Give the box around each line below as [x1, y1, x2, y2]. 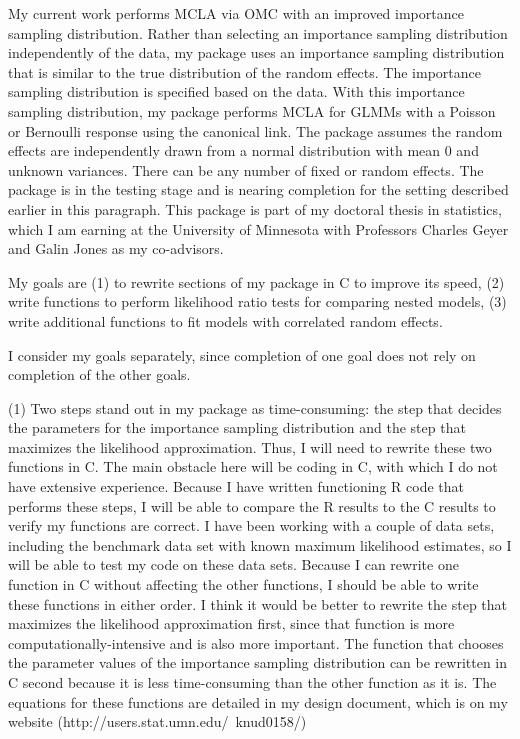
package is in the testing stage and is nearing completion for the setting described [8, 179, 509, 200]
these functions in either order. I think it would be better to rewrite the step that [8, 593, 508, 614]
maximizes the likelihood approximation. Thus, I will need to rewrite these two [8, 436, 492, 457]
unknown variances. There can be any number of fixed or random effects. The [8, 159, 484, 180]
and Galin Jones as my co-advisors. [8, 238, 224, 259]
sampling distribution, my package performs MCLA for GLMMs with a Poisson [8, 100, 496, 121]
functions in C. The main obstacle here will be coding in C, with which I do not [8, 456, 498, 477]
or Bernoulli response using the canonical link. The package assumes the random [8, 120, 503, 141]
